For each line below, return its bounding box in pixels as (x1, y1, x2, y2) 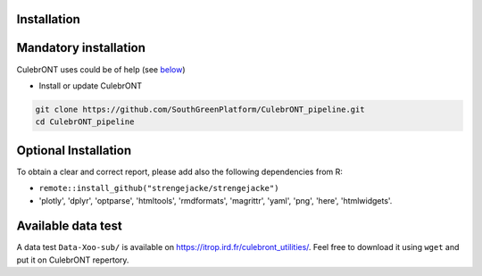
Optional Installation (16, 143, 132, 158)
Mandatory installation (16, 40, 146, 55)
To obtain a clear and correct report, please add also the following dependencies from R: (16, 166, 344, 177)
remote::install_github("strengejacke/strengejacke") (38, 183, 279, 194)
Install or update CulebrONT (38, 80, 143, 91)
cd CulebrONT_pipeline (35, 117, 135, 127)
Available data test (16, 219, 122, 234)
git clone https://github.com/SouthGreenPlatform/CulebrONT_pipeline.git (35, 104, 365, 114)
